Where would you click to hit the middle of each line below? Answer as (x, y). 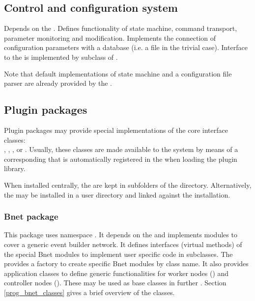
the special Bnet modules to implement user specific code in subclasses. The (118, 254)
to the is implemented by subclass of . (61, 57)
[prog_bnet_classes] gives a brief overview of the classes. (89, 292)
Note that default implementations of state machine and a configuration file (118, 73)
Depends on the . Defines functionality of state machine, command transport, (121, 28)
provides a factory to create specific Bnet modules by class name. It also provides (126, 263)
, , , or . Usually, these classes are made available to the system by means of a (121, 149)
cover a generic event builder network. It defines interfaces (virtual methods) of (123, 244)
